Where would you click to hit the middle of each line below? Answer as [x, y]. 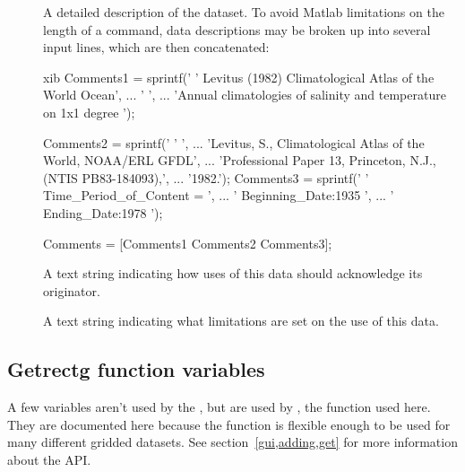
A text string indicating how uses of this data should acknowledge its [233, 273]
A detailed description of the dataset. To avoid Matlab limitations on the [244, 12]
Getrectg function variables [136, 369]
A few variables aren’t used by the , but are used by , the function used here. [219, 407]
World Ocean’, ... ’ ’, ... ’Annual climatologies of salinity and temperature [245, 95]
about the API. [49, 459]
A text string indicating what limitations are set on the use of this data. [241, 321]
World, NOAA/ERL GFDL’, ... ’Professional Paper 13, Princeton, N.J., [240, 160]
